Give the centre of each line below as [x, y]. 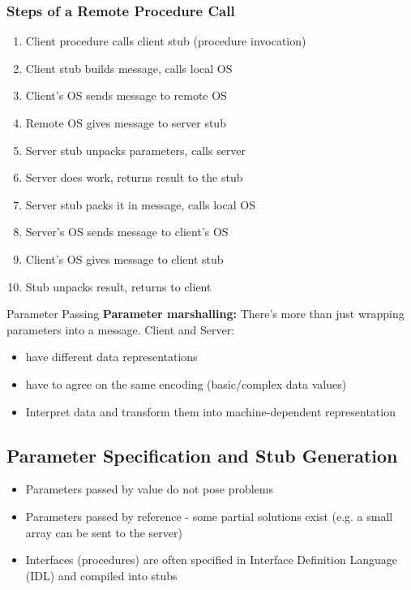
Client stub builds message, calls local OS [129, 68]
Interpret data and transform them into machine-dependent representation [210, 411]
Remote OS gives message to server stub [126, 123]
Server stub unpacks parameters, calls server [136, 150]
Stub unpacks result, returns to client [118, 286]
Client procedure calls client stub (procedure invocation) [166, 41]
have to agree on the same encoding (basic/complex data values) [186, 383]
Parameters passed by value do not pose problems [149, 489]
